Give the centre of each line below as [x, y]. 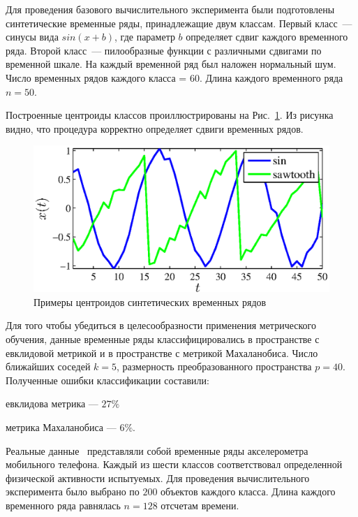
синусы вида [32, 37]
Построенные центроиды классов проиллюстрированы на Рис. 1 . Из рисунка [170, 115]
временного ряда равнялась [63, 505]
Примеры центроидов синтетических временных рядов [150, 301]
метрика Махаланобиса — [61, 427]
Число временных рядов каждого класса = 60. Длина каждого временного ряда [174, 77]
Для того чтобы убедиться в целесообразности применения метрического [161, 325]
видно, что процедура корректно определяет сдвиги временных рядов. [155, 128]
